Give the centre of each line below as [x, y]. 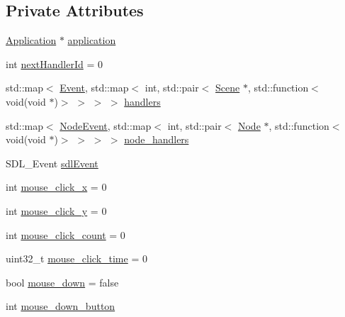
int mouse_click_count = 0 [66, 234]
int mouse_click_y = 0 [56, 210]
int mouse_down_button [61, 306]
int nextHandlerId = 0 [54, 63]
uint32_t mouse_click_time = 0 [77, 258]
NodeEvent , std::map [106, 125]
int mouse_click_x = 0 [56, 187]
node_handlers [157, 139]
